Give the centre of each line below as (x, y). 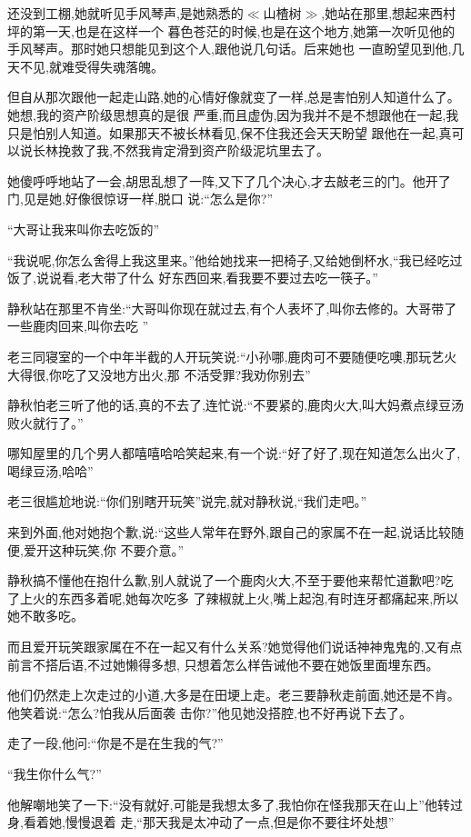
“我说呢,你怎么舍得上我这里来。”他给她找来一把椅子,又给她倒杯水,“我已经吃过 (235, 259)
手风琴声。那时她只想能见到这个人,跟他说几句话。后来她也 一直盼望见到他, (230, 49)
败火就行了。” (45, 422)
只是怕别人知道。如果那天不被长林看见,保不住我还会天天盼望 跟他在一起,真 (230, 132)
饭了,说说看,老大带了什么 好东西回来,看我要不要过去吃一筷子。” (193, 278)
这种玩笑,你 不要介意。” (116, 549)
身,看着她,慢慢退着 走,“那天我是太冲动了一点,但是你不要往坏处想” (201, 822)
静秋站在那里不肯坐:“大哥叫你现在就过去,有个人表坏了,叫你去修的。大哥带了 (232, 308)
